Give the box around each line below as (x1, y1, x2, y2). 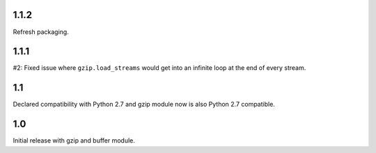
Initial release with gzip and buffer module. (13, 136, 136, 145)
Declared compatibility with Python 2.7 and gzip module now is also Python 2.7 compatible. (13, 100, 275, 109)
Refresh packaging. (13, 28, 69, 36)
